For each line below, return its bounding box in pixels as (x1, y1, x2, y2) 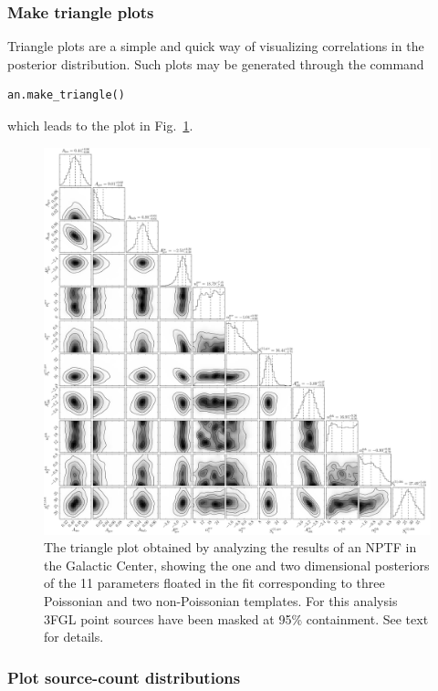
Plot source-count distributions (7, 665, 241, 688)
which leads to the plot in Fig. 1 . (7, 116, 193, 134)
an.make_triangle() (7, 89, 125, 102)
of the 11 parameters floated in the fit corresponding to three (44, 573, 385, 592)
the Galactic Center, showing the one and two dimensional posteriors (44, 555, 430, 574)
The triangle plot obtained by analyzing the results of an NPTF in (44, 538, 417, 557)
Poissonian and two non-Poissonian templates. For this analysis (44, 591, 398, 610)
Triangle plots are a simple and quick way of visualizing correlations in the (7, 37, 424, 56)
